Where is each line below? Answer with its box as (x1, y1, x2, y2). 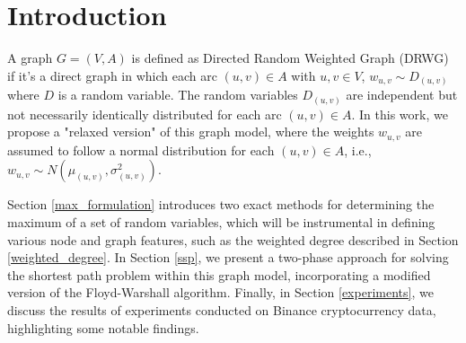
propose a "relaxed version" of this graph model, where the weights (7, 122, 374, 141)
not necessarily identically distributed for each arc (7, 104, 282, 123)
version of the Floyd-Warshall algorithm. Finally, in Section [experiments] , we (7, 283, 434, 302)
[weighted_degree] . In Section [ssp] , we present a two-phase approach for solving (7, 248, 449, 267)
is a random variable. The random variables (57, 85, 298, 104)
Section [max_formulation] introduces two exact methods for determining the (7, 195, 435, 214)
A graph (7, 48, 53, 67)
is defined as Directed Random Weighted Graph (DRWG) (131, 48, 449, 67)
